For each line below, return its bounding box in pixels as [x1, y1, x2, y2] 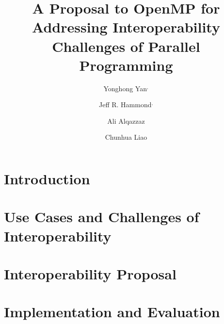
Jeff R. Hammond [98, 99, 152, 110]
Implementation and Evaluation [4, 302, 220, 322]
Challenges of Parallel [52, 36, 200, 56]
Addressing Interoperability [32, 17, 220, 37]
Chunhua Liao [105, 132, 147, 142]
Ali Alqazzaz [107, 115, 145, 126]
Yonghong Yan [103, 83, 147, 93]
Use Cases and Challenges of [4, 207, 199, 227]
